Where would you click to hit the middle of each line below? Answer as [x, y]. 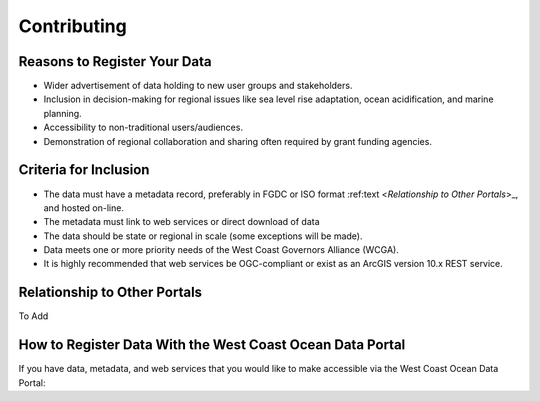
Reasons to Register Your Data [115, 61]
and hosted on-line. [84, 207]
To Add [33, 316]
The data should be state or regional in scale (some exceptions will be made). [203, 236]
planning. [62, 113]
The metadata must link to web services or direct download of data [181, 222]
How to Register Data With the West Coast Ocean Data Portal [212, 345]
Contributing [72, 26]
